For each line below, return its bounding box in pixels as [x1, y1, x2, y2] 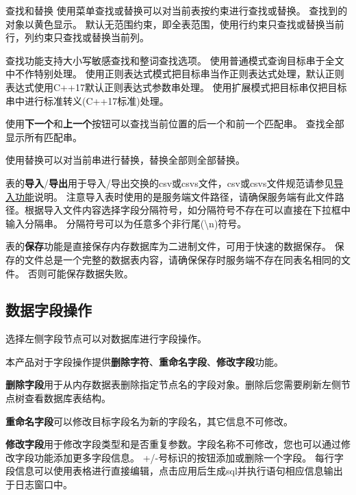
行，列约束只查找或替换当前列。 [5, 30, 149, 45]
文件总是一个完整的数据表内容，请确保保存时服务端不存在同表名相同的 [24, 252, 341, 266]
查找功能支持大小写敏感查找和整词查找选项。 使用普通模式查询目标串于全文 [5, 53, 344, 67]
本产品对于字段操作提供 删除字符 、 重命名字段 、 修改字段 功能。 [5, 354, 283, 368]
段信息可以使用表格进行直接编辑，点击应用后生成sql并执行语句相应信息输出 [5, 464, 343, 478]
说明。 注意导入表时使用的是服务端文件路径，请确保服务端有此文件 [34, 189, 335, 203]
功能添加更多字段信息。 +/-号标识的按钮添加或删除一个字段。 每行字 [34, 450, 344, 464]
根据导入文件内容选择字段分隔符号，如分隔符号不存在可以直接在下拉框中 [24, 203, 351, 217]
